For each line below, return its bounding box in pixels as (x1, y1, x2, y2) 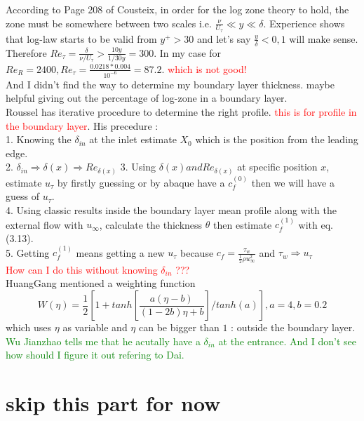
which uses (6, 320, 52, 335)
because (180, 245, 214, 260)
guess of (6, 189, 39, 203)
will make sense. (289, 31, 358, 46)
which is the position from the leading (195, 132, 358, 147)
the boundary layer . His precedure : (6, 118, 159, 133)
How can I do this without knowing (6, 262, 158, 276)
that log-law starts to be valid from (6, 31, 157, 46)
